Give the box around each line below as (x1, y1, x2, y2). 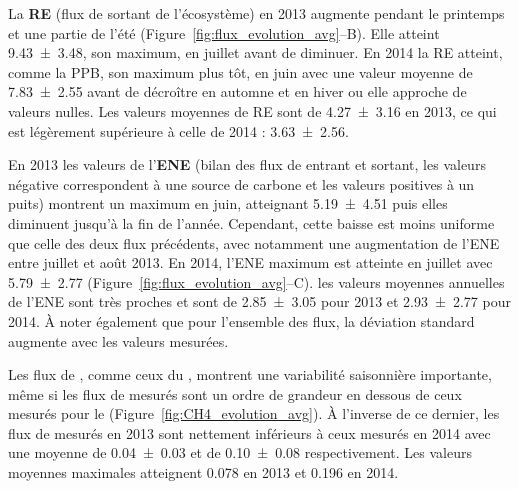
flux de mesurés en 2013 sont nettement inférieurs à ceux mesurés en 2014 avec (8, 422, 491, 443)
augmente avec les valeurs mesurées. (8, 330, 229, 351)
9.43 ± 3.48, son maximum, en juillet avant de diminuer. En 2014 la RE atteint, (8, 42, 503, 63)
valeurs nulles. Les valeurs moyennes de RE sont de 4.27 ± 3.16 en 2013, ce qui (8, 100, 497, 121)
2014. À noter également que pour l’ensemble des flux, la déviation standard (8, 310, 475, 331)
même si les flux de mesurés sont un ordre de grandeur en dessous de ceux (8, 383, 462, 404)
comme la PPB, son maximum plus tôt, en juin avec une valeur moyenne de (8, 61, 473, 82)
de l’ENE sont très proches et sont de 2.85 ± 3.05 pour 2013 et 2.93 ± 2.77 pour (8, 291, 511, 312)
